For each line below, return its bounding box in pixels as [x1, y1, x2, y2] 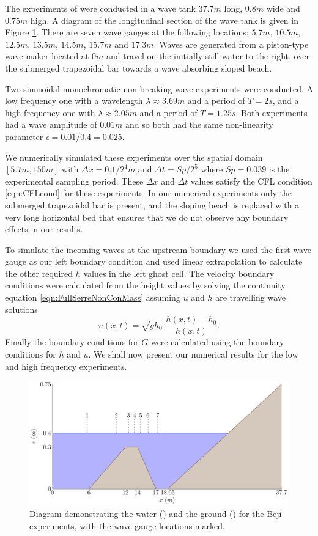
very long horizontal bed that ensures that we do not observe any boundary [5, 210, 289, 223]
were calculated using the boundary [150, 336, 284, 348]
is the [268, 163, 290, 175]
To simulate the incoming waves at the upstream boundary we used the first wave [5, 243, 311, 255]
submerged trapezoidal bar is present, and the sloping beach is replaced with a [5, 198, 300, 211]
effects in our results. [5, 222, 83, 235]
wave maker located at [5, 50, 89, 62]
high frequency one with [5, 106, 95, 119]
